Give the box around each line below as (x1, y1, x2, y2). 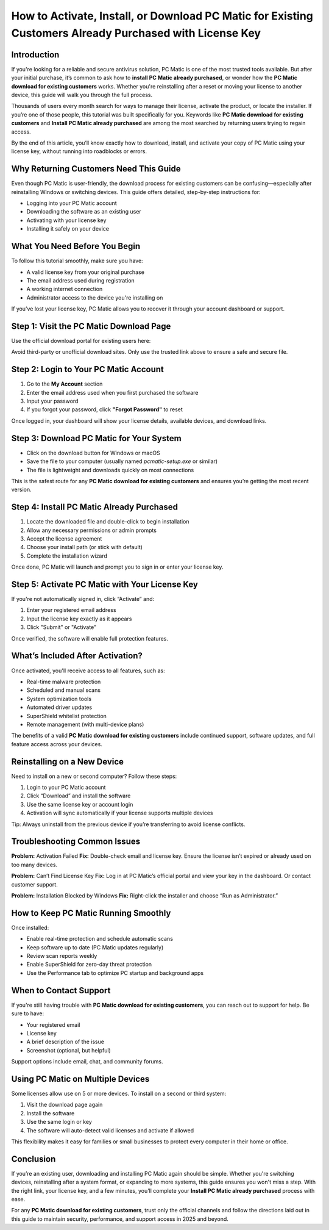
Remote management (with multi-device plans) (26, 721, 144, 728)
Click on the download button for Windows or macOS (26, 449, 161, 456)
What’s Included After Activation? (11, 650, 143, 661)
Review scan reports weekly (26, 952, 97, 960)
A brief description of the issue (26, 1038, 105, 1046)
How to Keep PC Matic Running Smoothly (11, 908, 171, 918)
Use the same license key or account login (26, 800, 133, 808)
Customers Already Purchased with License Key (11, 26, 261, 40)
